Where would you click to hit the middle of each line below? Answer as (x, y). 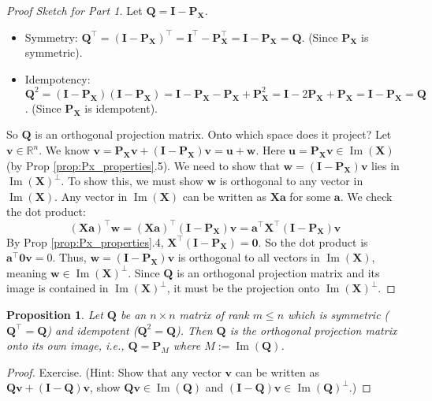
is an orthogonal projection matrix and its (278, 272)
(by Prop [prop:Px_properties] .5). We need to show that (143, 165)
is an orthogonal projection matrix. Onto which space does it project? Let (213, 134)
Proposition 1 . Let (55, 314)
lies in (385, 165)
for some (310, 196)
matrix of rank (214, 314)
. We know (64, 150)
